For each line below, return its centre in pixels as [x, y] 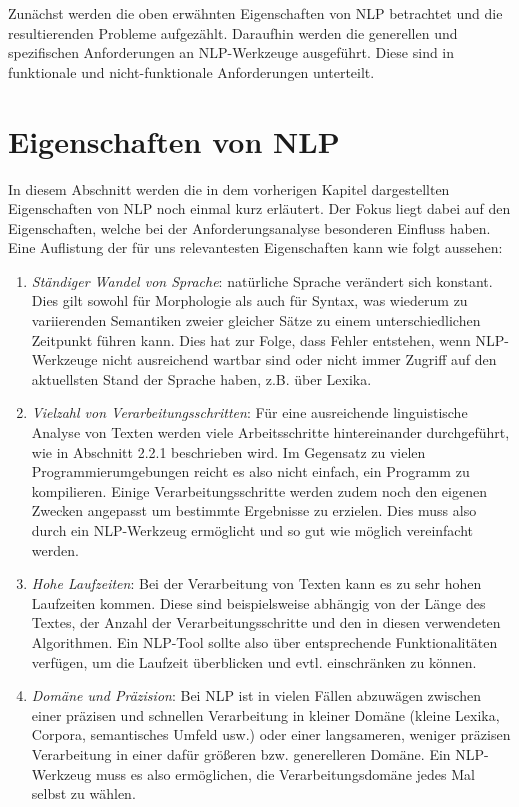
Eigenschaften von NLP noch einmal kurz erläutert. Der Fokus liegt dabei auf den [259, 208]
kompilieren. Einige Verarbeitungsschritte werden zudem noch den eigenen [259, 490]
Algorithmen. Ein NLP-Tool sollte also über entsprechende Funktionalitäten [264, 641]
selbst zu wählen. [83, 793]
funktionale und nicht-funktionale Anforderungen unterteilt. [191, 71]
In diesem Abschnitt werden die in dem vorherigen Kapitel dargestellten [229, 188]
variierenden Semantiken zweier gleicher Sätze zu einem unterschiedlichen [256, 320]
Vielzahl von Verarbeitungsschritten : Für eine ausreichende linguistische [249, 412]
